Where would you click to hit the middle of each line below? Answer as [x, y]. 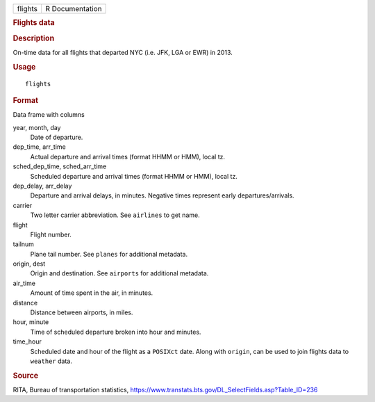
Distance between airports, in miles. [82, 312]
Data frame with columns [49, 115]
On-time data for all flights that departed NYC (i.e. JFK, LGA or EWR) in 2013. [123, 52]
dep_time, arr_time [39, 147]
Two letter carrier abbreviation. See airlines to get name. [115, 215]
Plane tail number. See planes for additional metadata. [109, 254]
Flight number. [51, 234]
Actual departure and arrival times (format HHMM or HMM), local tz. [128, 156]
